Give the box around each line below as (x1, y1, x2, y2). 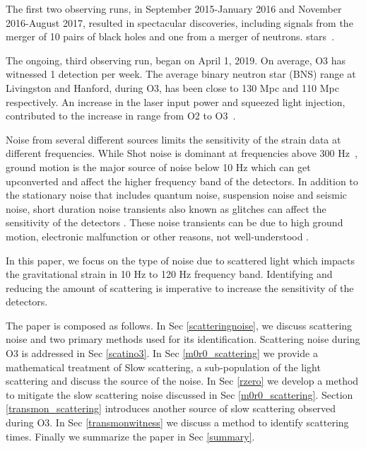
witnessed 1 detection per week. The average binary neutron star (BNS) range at (6, 66, 356, 81)
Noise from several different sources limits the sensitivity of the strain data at (6, 132, 341, 146)
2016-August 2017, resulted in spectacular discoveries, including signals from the (6, 15, 353, 30)
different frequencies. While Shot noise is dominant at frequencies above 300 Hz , (6, 146, 358, 161)
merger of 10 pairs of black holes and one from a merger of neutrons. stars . (6, 29, 335, 44)
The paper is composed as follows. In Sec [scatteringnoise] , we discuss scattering (6, 317, 353, 332)
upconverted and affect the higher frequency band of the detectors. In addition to (6, 173, 358, 188)
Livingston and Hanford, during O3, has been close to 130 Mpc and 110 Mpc (6, 80, 339, 95)
